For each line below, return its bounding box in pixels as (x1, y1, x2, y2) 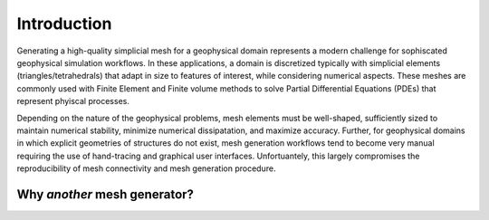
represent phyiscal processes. (16, 96, 130, 107)
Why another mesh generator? (16, 187, 195, 202)
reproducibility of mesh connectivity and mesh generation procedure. (16, 163, 276, 174)
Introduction (16, 14, 112, 33)
